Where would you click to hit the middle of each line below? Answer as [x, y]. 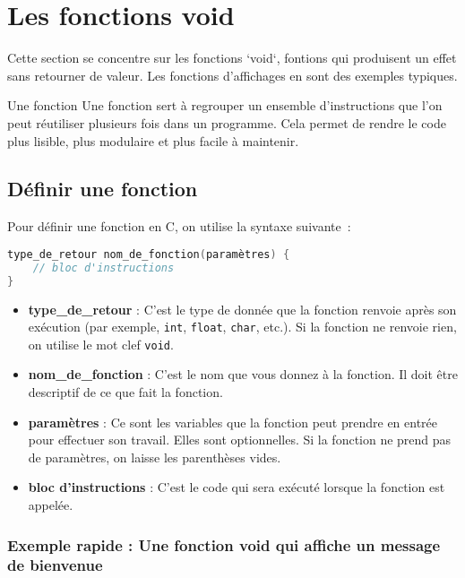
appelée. [51, 504]
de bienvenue [55, 565]
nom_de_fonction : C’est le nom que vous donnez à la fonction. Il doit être [243, 374]
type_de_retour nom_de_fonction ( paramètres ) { [149, 254]
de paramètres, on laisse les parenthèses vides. [155, 457]
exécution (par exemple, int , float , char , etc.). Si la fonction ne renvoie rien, [242, 327]
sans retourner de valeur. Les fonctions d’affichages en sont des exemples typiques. [232, 75]
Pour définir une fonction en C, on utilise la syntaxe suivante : [179, 226]
